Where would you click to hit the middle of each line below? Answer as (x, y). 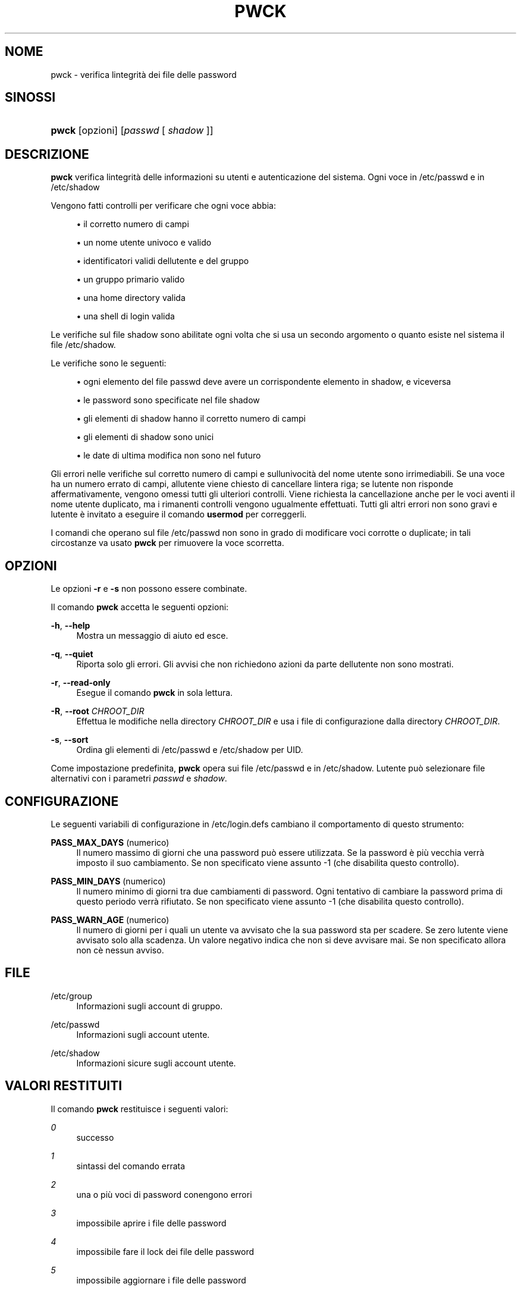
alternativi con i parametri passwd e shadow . (139, 779)
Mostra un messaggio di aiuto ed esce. (152, 636)
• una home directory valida (131, 298)
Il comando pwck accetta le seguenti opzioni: (140, 607)
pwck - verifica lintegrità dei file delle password (144, 74)
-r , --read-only (81, 683)
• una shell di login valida (125, 316)
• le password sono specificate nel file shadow (168, 400)
